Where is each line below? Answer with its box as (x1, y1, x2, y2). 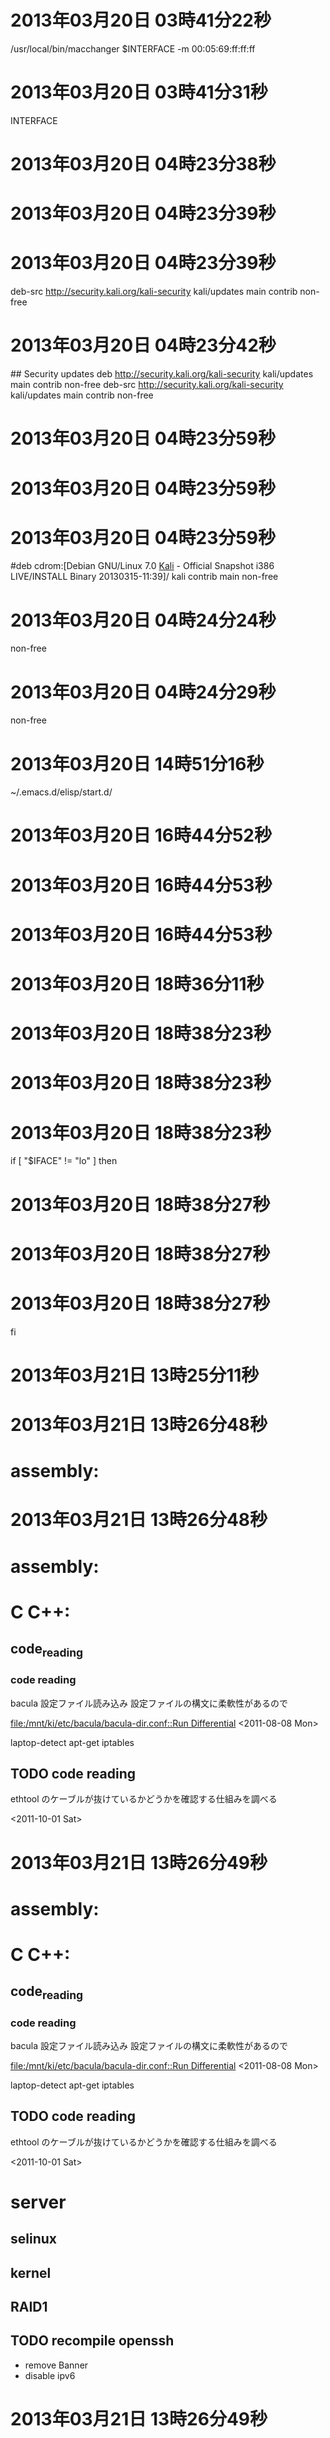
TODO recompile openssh (10, 2332, 175, 2350)
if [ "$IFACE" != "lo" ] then (10, 1155, 118, 1167)
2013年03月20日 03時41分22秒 (10, 9, 272, 32)
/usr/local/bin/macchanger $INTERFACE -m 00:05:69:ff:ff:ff (10, 42, 256, 55)
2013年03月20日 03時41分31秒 (10, 81, 268, 104)
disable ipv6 (24, 2369, 76, 2381)
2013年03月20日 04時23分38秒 (10, 153, 277, 176)
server (10, 2191, 67, 2213)
